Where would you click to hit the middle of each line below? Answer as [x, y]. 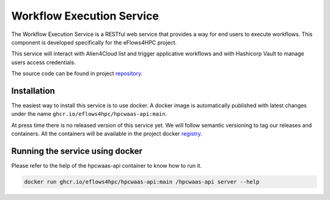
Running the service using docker [77, 151]
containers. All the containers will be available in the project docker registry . [107, 134]
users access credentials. [44, 62]
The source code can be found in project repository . [77, 74]
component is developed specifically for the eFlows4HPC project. [94, 42]
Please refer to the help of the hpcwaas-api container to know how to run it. [107, 166]
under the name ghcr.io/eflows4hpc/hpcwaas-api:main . [89, 114]
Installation [33, 91]
